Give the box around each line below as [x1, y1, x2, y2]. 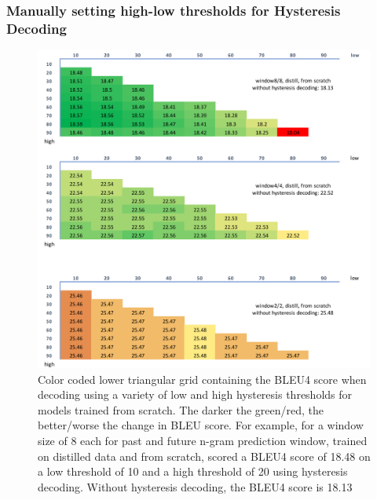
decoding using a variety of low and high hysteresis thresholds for [38, 386, 353, 403]
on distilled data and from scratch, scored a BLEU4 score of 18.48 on [38, 447, 371, 464]
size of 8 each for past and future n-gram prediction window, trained [38, 432, 368, 449]
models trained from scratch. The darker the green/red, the [38, 401, 324, 418]
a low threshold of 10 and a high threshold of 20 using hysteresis [38, 463, 348, 480]
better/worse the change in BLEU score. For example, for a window [38, 417, 364, 433]
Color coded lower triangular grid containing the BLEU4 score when [38, 370, 367, 387]
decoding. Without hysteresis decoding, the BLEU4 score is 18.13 [38, 478, 353, 495]
